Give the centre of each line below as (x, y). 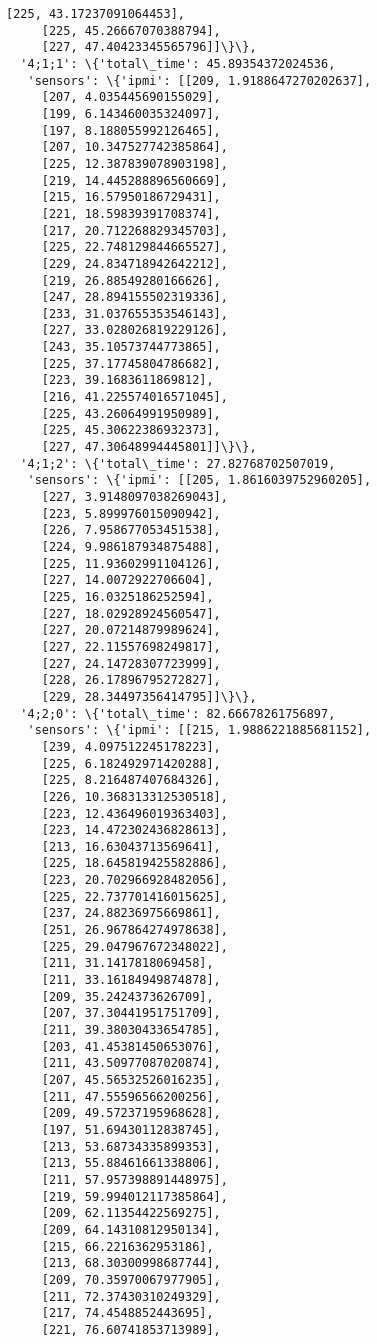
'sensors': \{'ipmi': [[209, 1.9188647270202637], (199, 80)
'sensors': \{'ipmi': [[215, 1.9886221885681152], (199, 730)
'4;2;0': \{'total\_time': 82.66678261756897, (178, 713)
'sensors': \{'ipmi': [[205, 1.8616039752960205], (199, 480)
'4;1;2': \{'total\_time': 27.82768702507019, (178, 463)
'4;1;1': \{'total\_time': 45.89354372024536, (178, 63)
